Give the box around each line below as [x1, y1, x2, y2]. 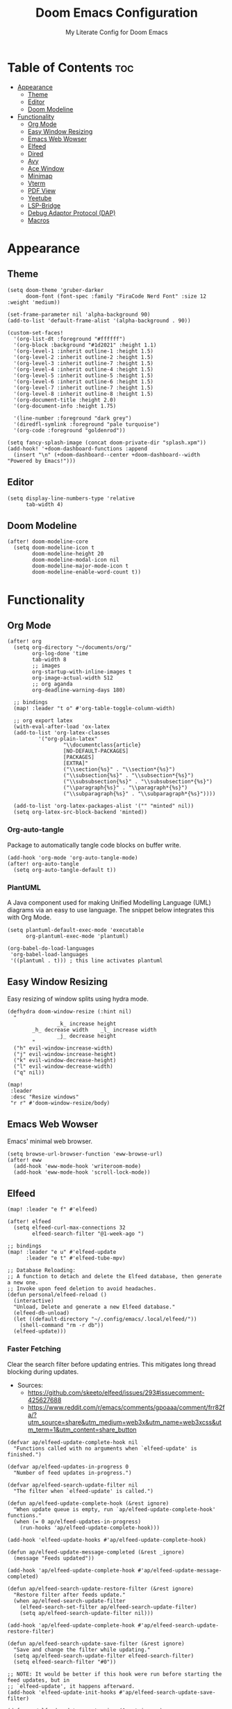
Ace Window [27, 164, 65, 172]
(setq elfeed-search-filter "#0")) [13, 1658, 117, 1665]
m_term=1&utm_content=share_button [27, 1425, 137, 1434]
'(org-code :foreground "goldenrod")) [13, 427, 126, 434]
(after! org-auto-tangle [7, 860, 79, 867]
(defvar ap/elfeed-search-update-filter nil [7, 1481, 138, 1489]
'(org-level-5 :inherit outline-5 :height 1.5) [13, 371, 154, 379]
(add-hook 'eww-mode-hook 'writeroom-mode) [13, 1163, 141, 1170]
